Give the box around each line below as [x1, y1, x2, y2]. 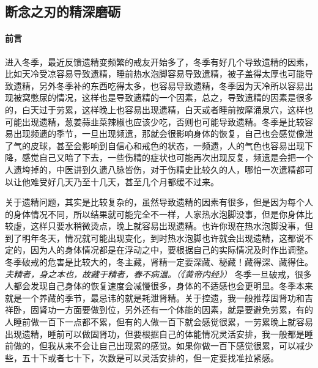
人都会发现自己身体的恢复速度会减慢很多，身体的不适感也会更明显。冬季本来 [5, 279, 313, 292]
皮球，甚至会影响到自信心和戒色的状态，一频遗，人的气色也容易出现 [30, 139, 305, 152]
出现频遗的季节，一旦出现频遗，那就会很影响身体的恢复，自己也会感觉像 [13, 127, 305, 140]
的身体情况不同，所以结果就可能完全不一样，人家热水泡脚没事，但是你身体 [5, 207, 305, 220]
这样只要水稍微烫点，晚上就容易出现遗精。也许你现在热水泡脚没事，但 [30, 219, 313, 232]
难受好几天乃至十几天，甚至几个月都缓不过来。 [30, 175, 219, 188]
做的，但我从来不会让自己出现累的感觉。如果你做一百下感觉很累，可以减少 [13, 339, 313, 352]
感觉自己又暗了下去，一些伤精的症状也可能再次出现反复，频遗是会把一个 [21, 151, 313, 164]
